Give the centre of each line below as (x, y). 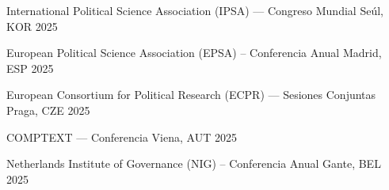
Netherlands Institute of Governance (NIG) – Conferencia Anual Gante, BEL (194, 163)
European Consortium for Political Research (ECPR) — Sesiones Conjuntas (191, 95)
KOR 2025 (32, 26)
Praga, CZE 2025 (48, 110)
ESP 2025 (30, 68)
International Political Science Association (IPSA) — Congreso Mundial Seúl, (195, 10)
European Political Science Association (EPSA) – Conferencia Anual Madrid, (194, 53)
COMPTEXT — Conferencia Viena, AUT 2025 (122, 137)
